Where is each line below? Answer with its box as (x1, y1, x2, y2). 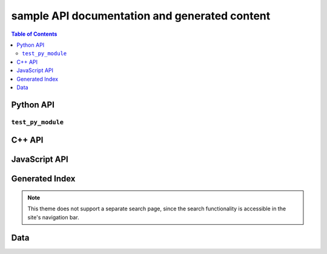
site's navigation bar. (27, 213, 79, 221)
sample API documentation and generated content (11, 9, 271, 22)
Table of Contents (11, 30, 58, 38)
